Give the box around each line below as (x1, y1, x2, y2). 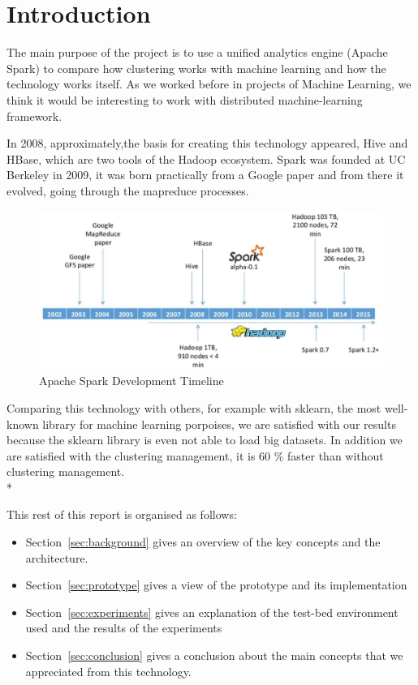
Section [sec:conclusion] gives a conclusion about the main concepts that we (25, 647, 403, 664)
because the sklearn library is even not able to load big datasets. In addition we (6, 431, 403, 448)
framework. (6, 107, 62, 124)
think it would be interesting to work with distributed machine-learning (6, 91, 363, 108)
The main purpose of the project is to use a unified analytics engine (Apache (6, 44, 388, 61)
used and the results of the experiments (25, 619, 222, 636)
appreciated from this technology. (25, 662, 192, 679)
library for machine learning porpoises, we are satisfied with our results (42, 415, 396, 432)
